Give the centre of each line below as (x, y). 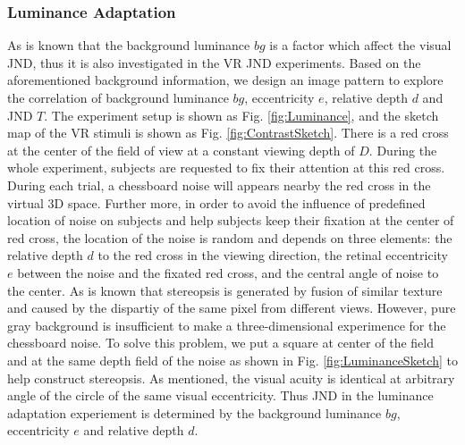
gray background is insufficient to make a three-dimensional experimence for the (227, 325)
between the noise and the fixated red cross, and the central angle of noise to (228, 272)
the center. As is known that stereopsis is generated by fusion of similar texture (225, 290)
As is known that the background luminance (129, 45)
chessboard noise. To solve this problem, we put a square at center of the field (220, 343)
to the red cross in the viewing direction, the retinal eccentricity (273, 255)
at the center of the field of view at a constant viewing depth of (181, 150)
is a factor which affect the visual (360, 45)
